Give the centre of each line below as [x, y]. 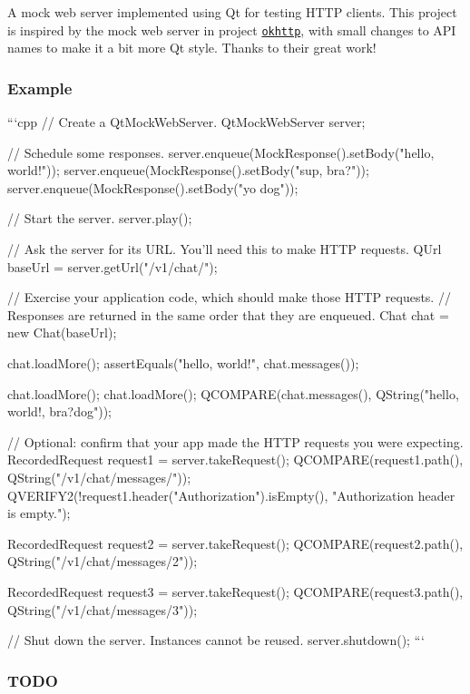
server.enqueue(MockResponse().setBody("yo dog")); [153, 187]
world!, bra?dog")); [60, 411]
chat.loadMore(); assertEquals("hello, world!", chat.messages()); [183, 363]
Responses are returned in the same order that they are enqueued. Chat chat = [228, 314]
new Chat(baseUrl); [62, 332]
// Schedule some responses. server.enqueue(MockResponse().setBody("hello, [221, 152]
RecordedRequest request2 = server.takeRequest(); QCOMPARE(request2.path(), [235, 543]
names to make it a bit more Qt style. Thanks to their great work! [192, 48]
